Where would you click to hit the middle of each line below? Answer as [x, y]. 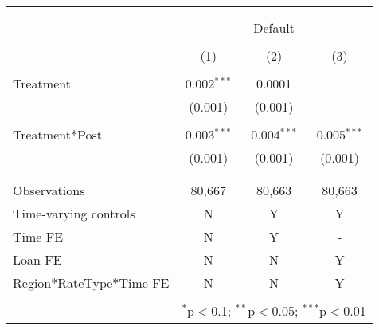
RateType [85, 283]
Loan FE [37, 259]
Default [274, 27]
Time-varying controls [74, 213]
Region [32, 283]
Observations [49, 190]
